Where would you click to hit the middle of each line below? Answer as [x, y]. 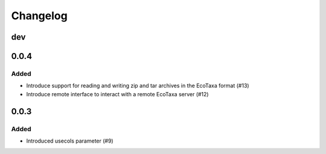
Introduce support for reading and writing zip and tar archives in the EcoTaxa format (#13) [138, 86]
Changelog [39, 16]
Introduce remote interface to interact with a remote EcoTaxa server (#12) [117, 94]
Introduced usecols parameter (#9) [70, 141]
